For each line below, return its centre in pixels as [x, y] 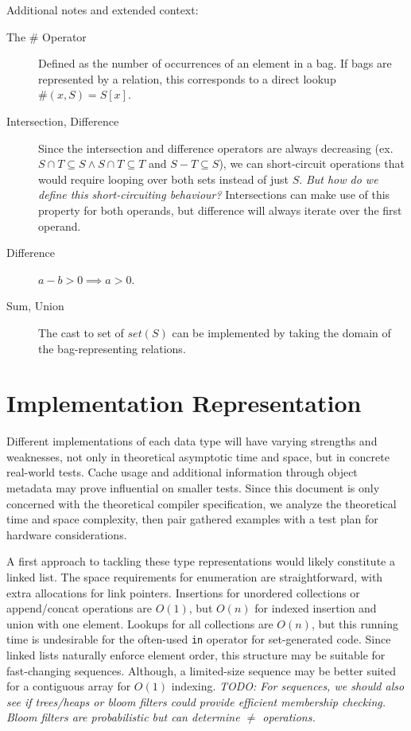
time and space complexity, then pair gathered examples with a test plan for [192, 519]
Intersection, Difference [63, 121]
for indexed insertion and [316, 608]
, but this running [355, 623]
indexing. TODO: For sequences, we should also [288, 686]
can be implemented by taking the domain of [281, 332]
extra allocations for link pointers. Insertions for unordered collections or [183, 592]
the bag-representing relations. [112, 348]
